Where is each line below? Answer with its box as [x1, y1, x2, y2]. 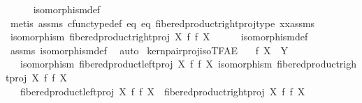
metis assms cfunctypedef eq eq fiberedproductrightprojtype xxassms [10, 15, 315, 30]
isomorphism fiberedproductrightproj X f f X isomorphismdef [10, 29, 308, 44]
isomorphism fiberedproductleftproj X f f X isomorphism [20, 56, 273, 71]
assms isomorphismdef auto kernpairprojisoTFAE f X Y [10, 42, 288, 57]
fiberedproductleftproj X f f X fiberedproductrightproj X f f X [20, 84, 305, 98]
